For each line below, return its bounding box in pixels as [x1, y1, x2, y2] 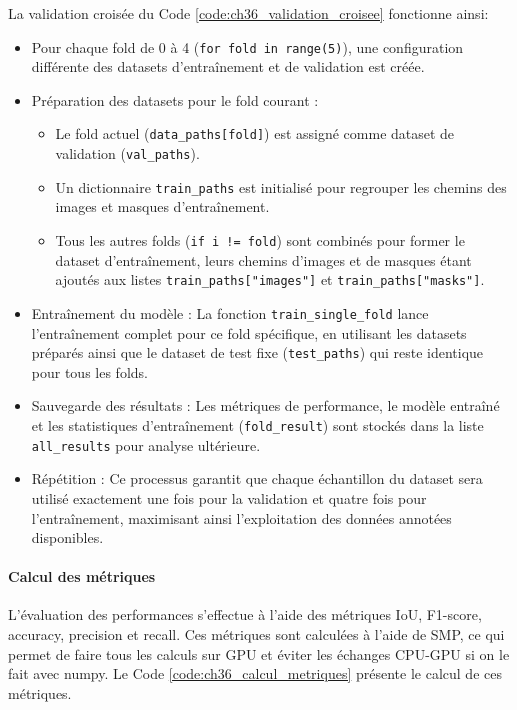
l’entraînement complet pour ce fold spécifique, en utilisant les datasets [31, 322, 467, 343]
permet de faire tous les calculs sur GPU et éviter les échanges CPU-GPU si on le [8, 643, 510, 664]
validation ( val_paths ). [55, 143, 200, 164]
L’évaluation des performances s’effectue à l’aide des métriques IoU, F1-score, [8, 604, 482, 625]
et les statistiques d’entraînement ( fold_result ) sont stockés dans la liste [31, 415, 484, 435]
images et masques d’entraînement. [55, 196, 270, 217]
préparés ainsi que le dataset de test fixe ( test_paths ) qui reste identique [31, 342, 484, 363]
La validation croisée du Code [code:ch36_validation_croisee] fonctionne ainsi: [8, 3, 489, 23]
